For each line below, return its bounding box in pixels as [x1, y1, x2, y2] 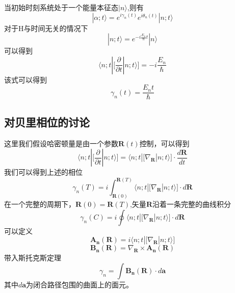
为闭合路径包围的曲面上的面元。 [26, 279, 134, 289]
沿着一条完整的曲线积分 [152, 199, 231, 209]
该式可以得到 [4, 74, 47, 85]
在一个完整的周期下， [4, 199, 75, 209]
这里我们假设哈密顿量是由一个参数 [4, 138, 118, 148]
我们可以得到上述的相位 [4, 167, 83, 177]
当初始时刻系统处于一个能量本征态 [4, 2, 118, 12]
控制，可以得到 [139, 138, 190, 148]
